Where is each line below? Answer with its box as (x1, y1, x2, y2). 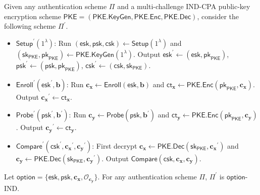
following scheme (4, 21, 56, 31)
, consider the (197, 11, 239, 21)
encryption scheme (4, 11, 61, 21)
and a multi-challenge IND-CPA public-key (117, 1, 250, 11)
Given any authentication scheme (4, 1, 107, 11)
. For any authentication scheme (97, 171, 197, 181)
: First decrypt (92, 140, 137, 151)
